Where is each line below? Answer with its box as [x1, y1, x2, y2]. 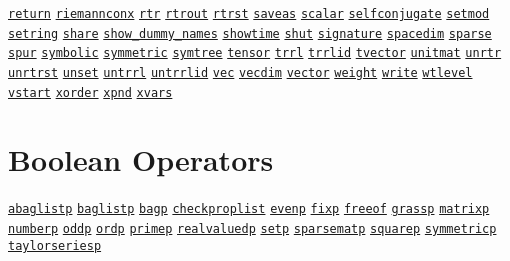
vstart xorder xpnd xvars [8, 85, 173, 100]
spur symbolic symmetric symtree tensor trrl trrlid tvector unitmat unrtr [8, 46, 502, 61]
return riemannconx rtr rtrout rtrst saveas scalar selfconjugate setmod [8, 7, 490, 21]
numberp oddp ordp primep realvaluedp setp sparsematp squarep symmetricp [8, 222, 497, 237]
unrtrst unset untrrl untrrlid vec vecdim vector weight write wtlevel [8, 65, 473, 80]
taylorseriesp [8, 238, 102, 253]
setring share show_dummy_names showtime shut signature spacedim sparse [8, 26, 492, 41]
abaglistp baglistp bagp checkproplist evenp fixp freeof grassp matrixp [8, 202, 490, 217]
